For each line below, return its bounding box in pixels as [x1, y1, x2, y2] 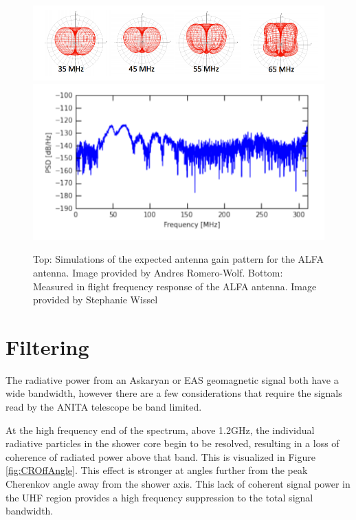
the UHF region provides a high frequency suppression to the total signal [5, 490, 313, 504]
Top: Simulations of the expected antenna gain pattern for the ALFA [33, 252, 324, 266]
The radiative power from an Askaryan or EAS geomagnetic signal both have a [5, 372, 339, 387]
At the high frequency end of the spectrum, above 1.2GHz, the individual [5, 422, 315, 437]
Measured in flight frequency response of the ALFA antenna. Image [33, 279, 317, 293]
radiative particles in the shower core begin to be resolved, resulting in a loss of [5, 436, 340, 451]
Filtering [5, 332, 89, 360]
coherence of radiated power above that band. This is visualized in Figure [5, 449, 315, 464]
